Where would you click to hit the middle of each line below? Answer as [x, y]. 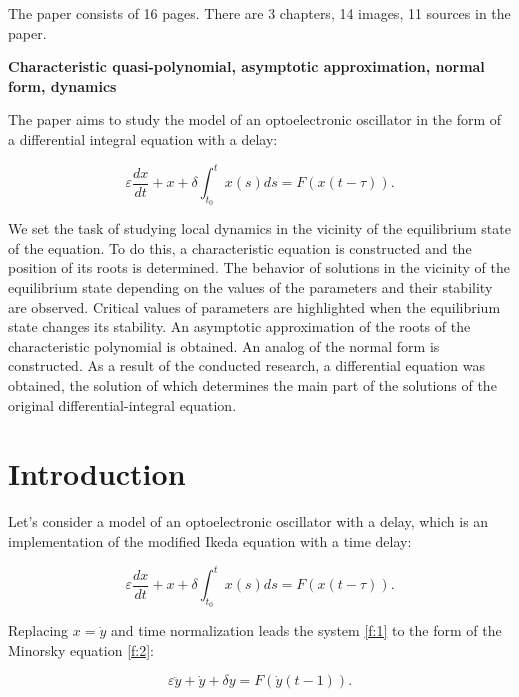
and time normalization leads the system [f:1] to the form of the [306, 630]
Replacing [38, 630]
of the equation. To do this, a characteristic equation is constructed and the [240, 247]
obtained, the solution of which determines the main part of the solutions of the [252, 385]
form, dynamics [62, 85]
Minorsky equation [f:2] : [81, 649]
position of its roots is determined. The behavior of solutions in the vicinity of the [259, 267]
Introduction [97, 473]
